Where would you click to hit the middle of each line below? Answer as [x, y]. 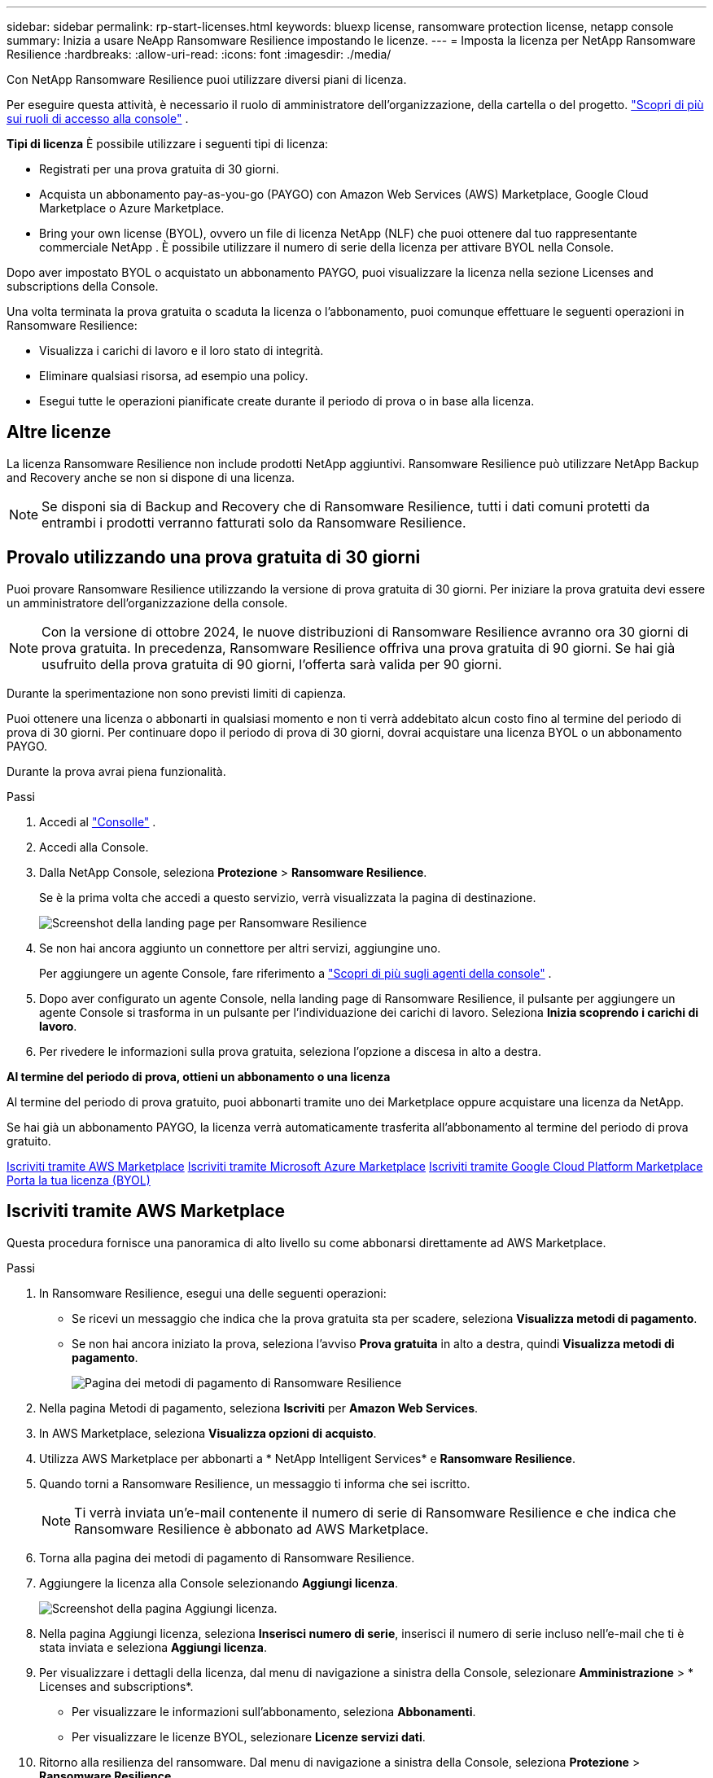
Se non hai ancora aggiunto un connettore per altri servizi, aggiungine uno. [240, 948]
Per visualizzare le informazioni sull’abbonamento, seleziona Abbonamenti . [274, 1711]
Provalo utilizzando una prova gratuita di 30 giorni [214, 558]
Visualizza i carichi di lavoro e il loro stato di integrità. [182, 350]
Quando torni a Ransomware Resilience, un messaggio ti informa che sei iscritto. [255, 1483]
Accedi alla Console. [94, 847]
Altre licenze [59, 432]
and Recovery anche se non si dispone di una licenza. [151, 477]
